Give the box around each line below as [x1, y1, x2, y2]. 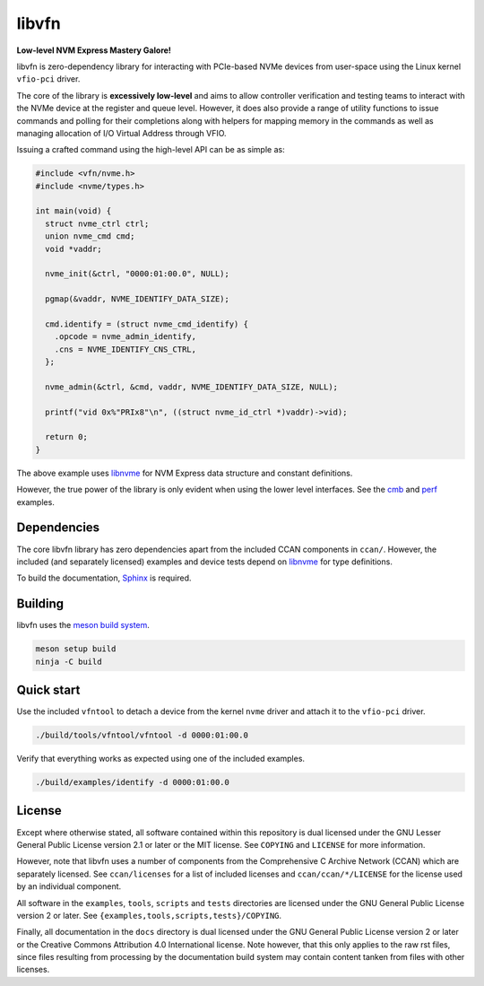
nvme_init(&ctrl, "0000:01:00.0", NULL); [45, 269, 230, 279]
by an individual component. [16, 881, 122, 892]
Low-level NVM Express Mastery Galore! [16, 45, 172, 56]
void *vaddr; [45, 243, 102, 254]
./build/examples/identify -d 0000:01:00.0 [35, 777, 230, 788]
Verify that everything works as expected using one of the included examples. [16, 754, 305, 764]
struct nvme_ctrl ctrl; [45, 218, 150, 229]
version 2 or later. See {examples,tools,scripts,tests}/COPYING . [16, 910, 282, 921]
